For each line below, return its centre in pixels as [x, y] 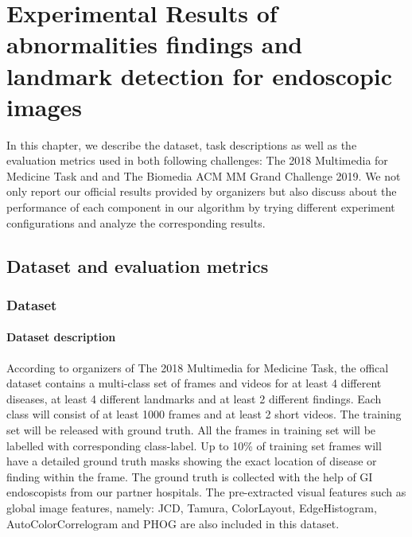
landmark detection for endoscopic [200, 75]
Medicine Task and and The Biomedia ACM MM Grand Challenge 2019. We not [204, 175]
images [44, 106]
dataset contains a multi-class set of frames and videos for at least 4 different [194, 383]
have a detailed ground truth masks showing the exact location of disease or [192, 461]
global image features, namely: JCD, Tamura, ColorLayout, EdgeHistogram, [192, 508]
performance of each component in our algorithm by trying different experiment [201, 207]
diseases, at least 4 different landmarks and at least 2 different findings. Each [194, 398]
